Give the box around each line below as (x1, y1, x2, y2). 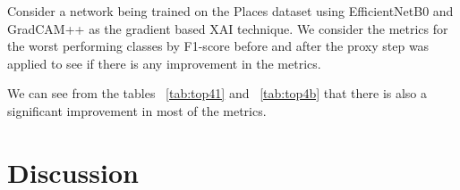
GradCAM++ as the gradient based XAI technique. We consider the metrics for (7, 19, 448, 37)
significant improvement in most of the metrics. (7, 101, 267, 120)
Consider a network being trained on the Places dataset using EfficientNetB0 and (7, 2, 454, 20)
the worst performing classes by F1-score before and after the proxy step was (7, 37, 430, 55)
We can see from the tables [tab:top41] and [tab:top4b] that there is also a (7, 84, 428, 103)
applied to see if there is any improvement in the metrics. (7, 54, 321, 72)
